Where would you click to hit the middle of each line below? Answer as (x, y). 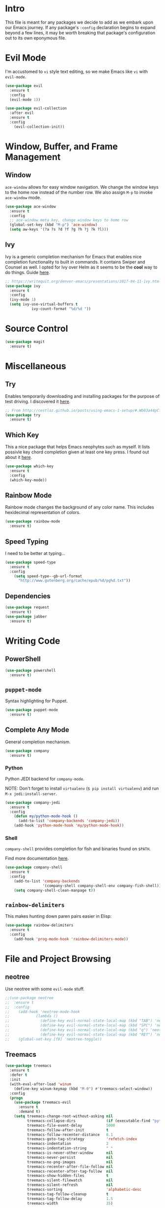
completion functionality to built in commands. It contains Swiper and (75, 262)
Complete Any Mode (37, 730)
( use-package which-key (29, 466)
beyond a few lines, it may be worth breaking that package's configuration (80, 33)
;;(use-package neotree (29, 998)
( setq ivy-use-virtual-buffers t (44, 304)
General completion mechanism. (38, 742)
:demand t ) (29, 1112)
